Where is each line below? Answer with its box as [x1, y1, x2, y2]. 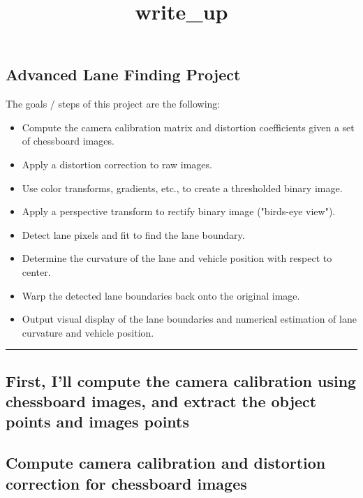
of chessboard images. [22, 133, 114, 148]
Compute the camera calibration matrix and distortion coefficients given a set [22, 119, 355, 134]
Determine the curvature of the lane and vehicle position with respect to [22, 251, 332, 265]
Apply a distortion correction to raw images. [22, 156, 212, 171]
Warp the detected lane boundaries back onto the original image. [22, 288, 300, 302]
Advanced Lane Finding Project [6, 64, 241, 85]
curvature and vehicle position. [22, 325, 154, 339]
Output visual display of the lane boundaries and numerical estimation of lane [22, 312, 357, 326]
